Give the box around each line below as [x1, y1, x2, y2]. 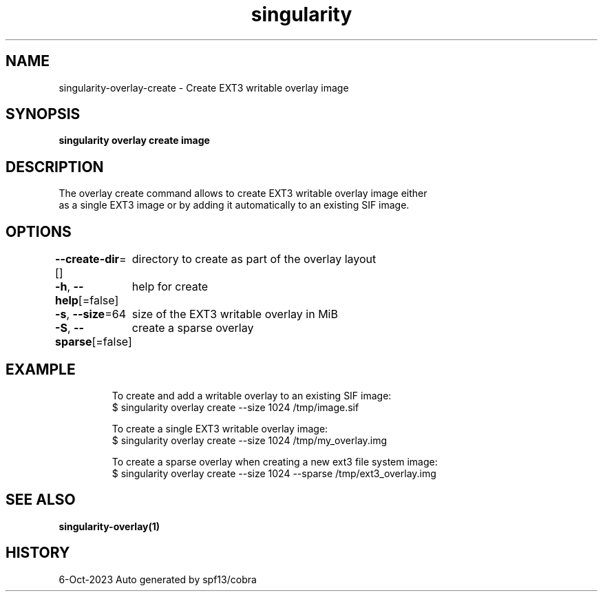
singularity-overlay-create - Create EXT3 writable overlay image [59, 81, 349, 94]
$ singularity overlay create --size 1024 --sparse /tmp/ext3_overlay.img [112, 467, 436, 479]
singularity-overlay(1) [59, 520, 160, 532]
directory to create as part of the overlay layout [131, 252, 377, 266]
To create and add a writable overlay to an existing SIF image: [112, 389, 392, 401]
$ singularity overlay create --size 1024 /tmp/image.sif [112, 401, 359, 413]
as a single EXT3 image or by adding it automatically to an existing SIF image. [59, 199, 410, 211]
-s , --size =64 [54, 307, 126, 322]
